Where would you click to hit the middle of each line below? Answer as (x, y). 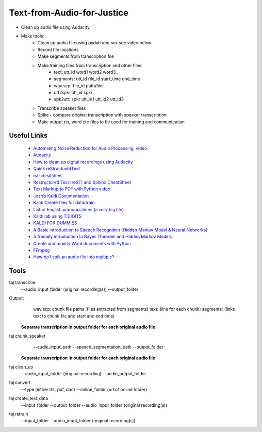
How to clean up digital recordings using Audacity (83, 162)
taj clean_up (21, 367)
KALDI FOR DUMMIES (55, 223)
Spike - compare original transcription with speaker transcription (102, 115)
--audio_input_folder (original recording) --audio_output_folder (84, 374)
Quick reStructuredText (57, 169)
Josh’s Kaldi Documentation (61, 196)
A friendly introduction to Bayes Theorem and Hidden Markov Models (103, 237)
